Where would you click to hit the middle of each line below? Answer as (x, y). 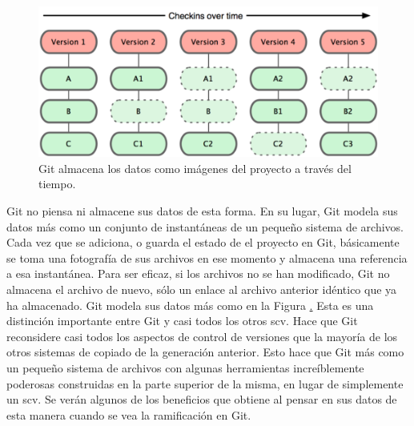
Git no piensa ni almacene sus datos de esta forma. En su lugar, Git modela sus (202, 211)
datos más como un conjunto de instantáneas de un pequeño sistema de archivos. (205, 226)
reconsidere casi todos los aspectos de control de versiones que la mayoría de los (202, 336)
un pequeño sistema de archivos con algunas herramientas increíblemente (185, 367)
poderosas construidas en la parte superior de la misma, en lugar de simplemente (205, 383)
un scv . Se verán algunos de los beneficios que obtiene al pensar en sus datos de (202, 399)
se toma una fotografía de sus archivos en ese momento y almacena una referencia (207, 257)
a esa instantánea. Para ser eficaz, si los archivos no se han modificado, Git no (198, 273)
